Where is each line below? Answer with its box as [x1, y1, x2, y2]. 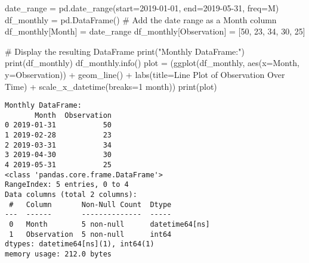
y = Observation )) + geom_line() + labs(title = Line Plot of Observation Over [5, 68, 285, 80]
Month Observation [35, 111, 112, 120]
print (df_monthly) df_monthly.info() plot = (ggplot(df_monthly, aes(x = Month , [5, 57, 299, 69]
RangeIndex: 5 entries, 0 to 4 [5, 180, 129, 189]
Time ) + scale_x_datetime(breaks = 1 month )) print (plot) [5, 80, 217, 92]
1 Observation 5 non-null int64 [9, 230, 172, 239]
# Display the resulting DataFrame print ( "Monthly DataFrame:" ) [5, 45, 245, 57]
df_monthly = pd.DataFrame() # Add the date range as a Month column [5, 13, 277, 26]
